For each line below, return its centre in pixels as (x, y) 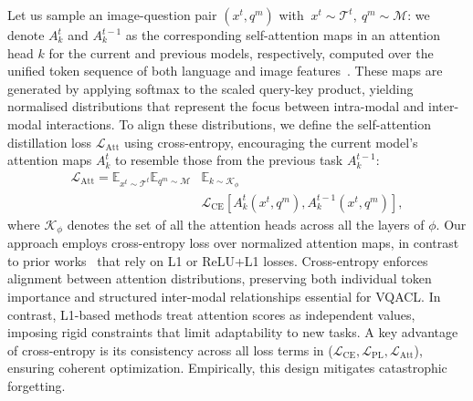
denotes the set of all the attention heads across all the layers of (246, 224)
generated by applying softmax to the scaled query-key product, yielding (210, 88)
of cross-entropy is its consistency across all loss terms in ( (170, 350)
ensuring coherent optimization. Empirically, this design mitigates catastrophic (227, 368)
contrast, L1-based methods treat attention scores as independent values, (211, 314)
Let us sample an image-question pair (112, 15)
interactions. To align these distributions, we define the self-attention (239, 123)
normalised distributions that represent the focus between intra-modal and (216, 106)
